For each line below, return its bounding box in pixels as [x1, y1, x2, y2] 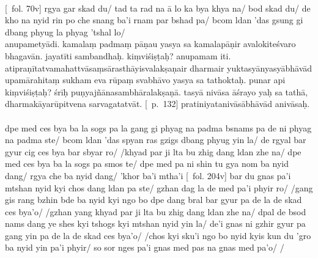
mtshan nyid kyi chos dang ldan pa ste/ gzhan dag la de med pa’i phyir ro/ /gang [5, 181, 313, 194]
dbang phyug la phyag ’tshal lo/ [5, 25, 125, 38]
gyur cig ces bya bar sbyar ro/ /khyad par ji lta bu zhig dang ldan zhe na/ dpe [5, 145, 301, 158]
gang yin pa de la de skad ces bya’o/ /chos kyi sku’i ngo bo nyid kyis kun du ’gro [5, 229, 311, 241]
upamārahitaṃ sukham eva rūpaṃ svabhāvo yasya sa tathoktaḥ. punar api [5, 73, 286, 86]
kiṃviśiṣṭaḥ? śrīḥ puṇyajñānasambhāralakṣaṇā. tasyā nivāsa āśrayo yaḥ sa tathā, [5, 85, 308, 98]
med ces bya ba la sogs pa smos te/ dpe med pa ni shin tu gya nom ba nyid [5, 157, 289, 170]
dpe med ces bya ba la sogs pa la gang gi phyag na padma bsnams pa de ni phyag [5, 121, 312, 134]
